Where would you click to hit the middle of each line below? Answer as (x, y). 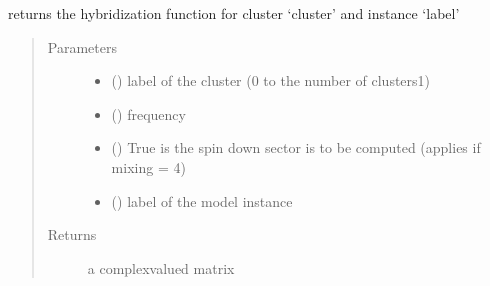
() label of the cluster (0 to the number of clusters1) (271, 80)
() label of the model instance (202, 200)
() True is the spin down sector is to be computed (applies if (296, 147)
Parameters (82, 46)
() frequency (148, 113)
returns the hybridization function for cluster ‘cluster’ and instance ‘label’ (234, 13)
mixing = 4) (148, 166)
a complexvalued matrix (161, 267)
